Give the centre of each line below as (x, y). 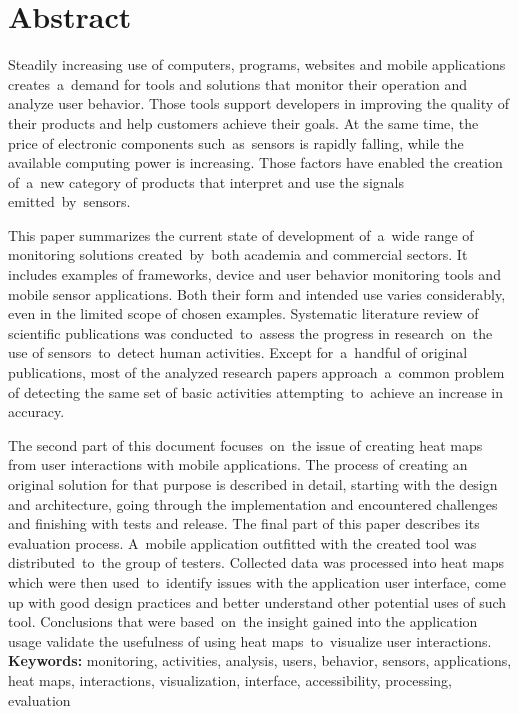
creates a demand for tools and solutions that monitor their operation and (238, 83)
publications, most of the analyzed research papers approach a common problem (256, 372)
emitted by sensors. (69, 201)
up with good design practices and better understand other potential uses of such (257, 601)
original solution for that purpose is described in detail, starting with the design (253, 484)
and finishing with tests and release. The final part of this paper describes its (244, 523)
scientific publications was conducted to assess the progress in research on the (250, 332)
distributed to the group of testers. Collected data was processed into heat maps (256, 562)
